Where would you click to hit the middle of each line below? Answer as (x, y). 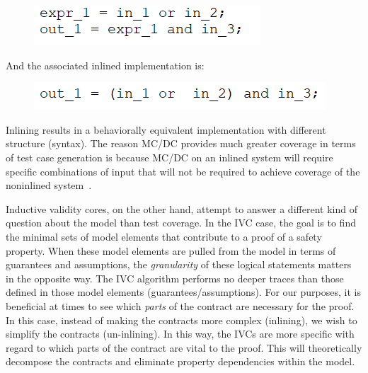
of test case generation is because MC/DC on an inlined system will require (169, 157)
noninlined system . (49, 185)
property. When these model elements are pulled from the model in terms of (171, 250)
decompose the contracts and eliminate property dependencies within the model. (180, 361)
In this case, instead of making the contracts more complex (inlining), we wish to (182, 320)
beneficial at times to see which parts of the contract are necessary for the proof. (180, 305)
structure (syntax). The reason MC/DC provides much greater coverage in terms (181, 143)
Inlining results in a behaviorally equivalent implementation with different (166, 129)
